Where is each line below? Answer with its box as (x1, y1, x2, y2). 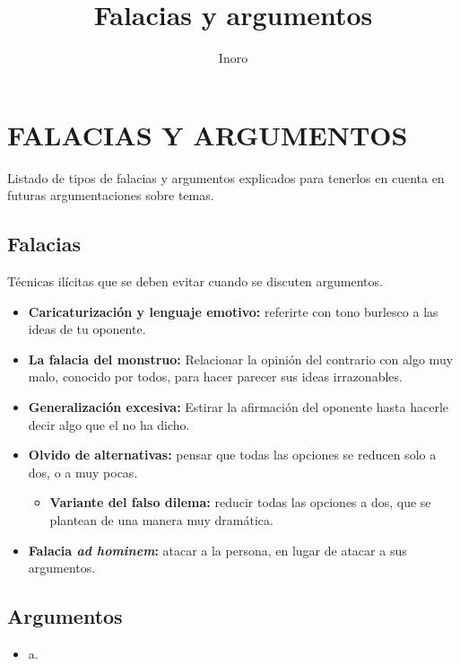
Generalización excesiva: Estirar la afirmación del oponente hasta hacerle (28, 398, 449, 416)
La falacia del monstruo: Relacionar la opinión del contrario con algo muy (28, 349, 454, 368)
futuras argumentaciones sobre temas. (7, 186, 214, 205)
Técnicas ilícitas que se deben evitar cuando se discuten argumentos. (7, 272, 383, 291)
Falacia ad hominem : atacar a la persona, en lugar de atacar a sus (28, 540, 407, 559)
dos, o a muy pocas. (28, 462, 138, 481)
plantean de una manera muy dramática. (49, 510, 273, 529)
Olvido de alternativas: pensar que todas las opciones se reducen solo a (28, 445, 437, 464)
